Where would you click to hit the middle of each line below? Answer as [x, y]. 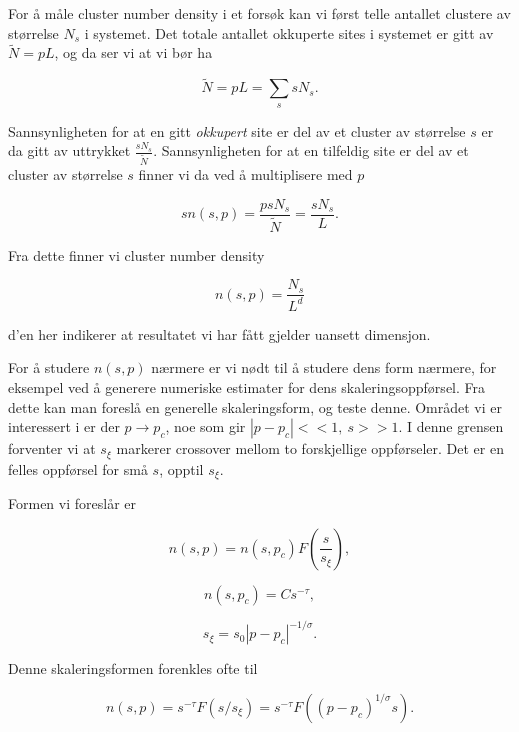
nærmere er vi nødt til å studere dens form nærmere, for [324, 367]
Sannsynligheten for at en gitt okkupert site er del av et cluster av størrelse [237, 130]
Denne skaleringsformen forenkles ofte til [133, 668]
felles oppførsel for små [78, 468]
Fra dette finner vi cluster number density [136, 254]
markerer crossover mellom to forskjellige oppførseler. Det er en [310, 448]
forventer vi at [52, 448]
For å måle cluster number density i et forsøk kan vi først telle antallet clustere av [259, 13]
